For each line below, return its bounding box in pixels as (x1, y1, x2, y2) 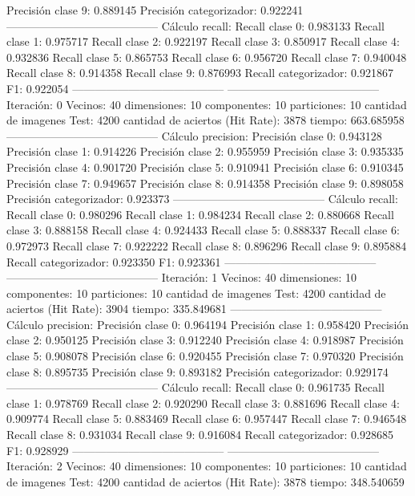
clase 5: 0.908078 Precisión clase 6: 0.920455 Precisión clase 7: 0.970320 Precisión (6, 348, 404, 364)
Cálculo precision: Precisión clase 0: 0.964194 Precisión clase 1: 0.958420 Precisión (6, 315, 409, 332)
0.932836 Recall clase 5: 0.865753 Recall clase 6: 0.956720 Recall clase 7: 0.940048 (6, 48, 407, 65)
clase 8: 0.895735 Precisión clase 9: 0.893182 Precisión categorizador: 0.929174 (6, 363, 389, 380)
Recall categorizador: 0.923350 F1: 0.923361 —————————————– (6, 253, 377, 270)
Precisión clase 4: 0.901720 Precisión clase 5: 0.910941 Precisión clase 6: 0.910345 (6, 158, 404, 175)
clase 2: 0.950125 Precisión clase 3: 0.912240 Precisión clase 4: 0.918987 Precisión (6, 331, 404, 348)
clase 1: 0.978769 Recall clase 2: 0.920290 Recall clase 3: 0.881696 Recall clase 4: (6, 394, 400, 411)
